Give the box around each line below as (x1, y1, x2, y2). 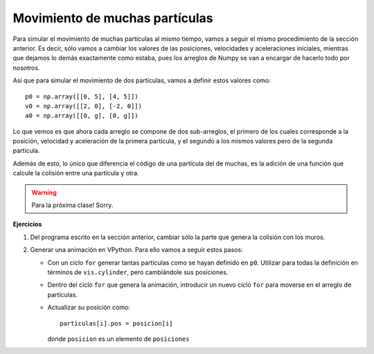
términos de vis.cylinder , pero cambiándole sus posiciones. (47, 267, 229, 276)
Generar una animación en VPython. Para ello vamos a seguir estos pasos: (30, 246, 244, 254)
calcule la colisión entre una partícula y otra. (12, 169, 139, 177)
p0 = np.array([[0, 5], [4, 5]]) (25, 92, 139, 100)
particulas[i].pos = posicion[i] (60, 319, 173, 327)
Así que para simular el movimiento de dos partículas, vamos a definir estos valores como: (12, 76, 271, 85)
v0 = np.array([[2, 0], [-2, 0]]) (25, 102, 142, 110)
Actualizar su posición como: (47, 303, 131, 312)
